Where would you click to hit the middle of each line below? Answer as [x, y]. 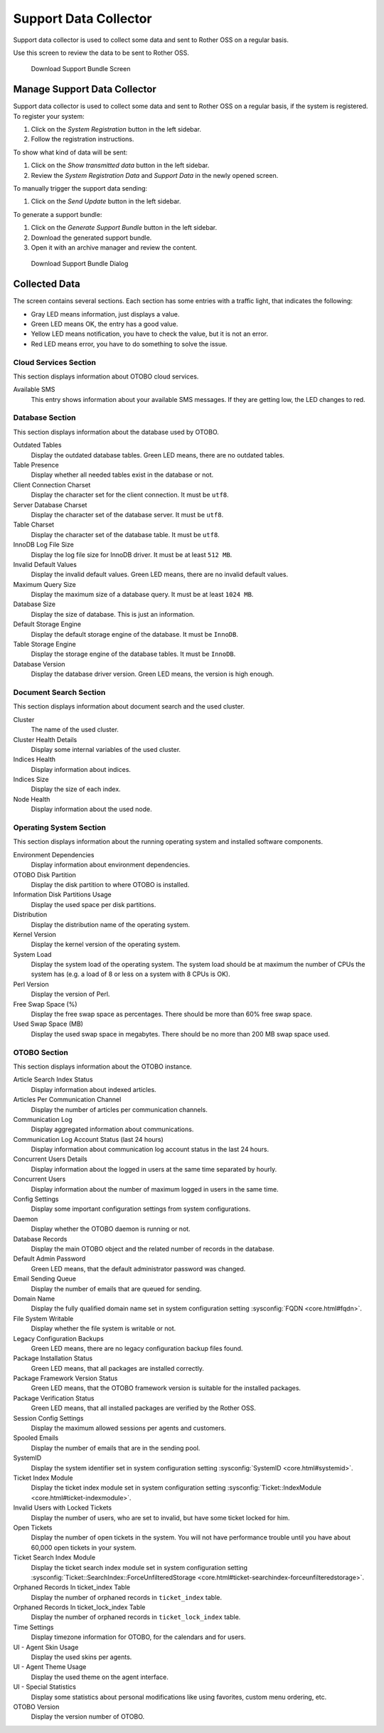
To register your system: [49, 116]
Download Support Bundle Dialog [80, 264]
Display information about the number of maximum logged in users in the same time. [155, 1189]
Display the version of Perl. [70, 994]
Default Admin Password [49, 1258]
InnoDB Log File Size [43, 545]
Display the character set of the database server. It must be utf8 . [127, 514]
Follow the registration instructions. [82, 139]
